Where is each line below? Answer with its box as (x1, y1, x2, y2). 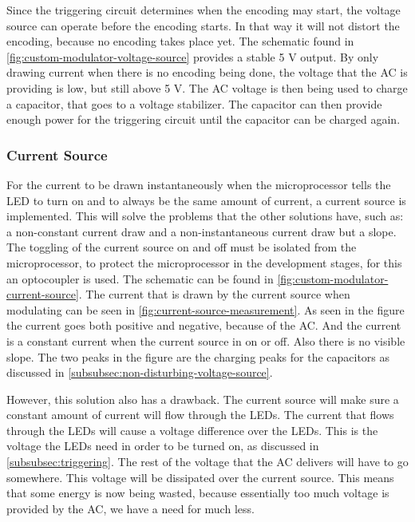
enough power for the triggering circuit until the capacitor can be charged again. (6, 111, 401, 128)
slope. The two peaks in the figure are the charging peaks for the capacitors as (6, 348, 390, 365)
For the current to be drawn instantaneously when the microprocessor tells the (6, 176, 391, 192)
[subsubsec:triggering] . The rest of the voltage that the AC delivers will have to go (6, 453, 409, 470)
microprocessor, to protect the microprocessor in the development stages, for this (6, 254, 402, 271)
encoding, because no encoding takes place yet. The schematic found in (6, 33, 354, 49)
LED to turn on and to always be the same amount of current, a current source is (6, 192, 406, 208)
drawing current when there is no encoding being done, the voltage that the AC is (6, 64, 408, 81)
